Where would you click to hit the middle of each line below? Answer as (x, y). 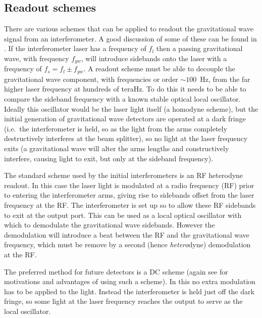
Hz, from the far (225, 79)
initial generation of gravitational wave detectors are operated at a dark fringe (125, 119)
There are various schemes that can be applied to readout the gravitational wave (129, 29)
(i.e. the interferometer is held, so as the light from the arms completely (116, 128)
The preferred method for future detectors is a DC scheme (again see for (116, 271)
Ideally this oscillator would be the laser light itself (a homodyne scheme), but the (131, 108)
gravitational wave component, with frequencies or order (91, 79)
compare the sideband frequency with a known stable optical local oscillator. (122, 99)
